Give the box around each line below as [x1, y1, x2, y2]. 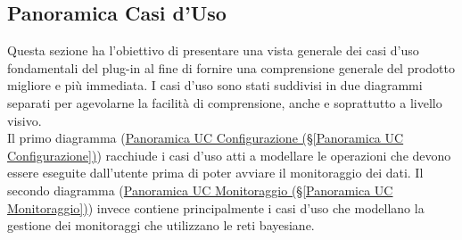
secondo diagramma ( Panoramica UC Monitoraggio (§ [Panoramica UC [7, 180, 393, 199]
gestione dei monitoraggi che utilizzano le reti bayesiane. [7, 216, 315, 235]
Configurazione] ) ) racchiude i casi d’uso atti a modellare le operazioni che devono [7, 145, 451, 164]
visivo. [7, 111, 42, 129]
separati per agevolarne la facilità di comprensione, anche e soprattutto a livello [7, 93, 442, 112]
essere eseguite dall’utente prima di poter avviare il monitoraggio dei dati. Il [7, 163, 424, 182]
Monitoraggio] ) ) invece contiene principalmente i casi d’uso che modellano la [7, 198, 425, 217]
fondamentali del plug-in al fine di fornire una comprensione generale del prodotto [7, 58, 455, 77]
